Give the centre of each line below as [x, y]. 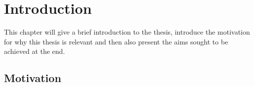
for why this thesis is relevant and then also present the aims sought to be [116, 41]
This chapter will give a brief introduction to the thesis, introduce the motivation [127, 32]
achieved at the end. [35, 51]
